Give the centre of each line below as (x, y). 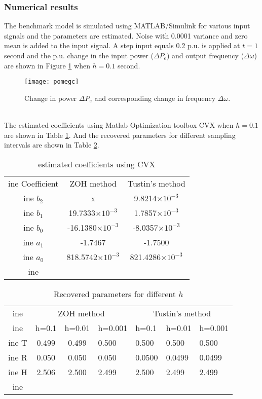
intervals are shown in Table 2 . (52, 145)
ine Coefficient (33, 183)
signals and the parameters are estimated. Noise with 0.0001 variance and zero (126, 35)
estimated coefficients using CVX (97, 164)
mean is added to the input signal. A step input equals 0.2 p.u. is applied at (122, 45)
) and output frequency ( (205, 55)
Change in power (51, 98)
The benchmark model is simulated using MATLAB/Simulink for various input (127, 26)
